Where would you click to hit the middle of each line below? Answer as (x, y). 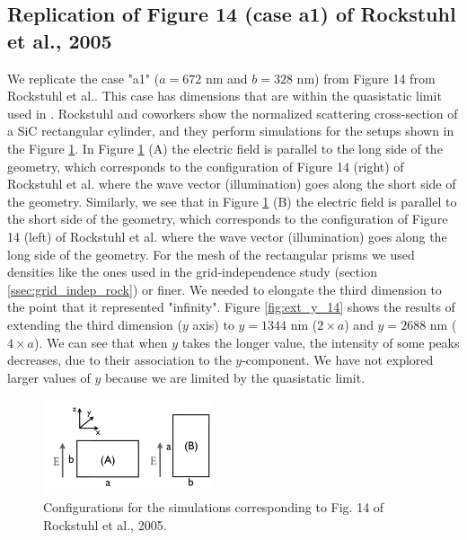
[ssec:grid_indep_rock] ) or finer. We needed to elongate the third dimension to (225, 289)
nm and (226, 78)
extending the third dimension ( (95, 324)
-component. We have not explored (338, 360)
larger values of (49, 377)
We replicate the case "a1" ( (84, 78)
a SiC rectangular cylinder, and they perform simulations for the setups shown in (231, 131)
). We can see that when (101, 342)
